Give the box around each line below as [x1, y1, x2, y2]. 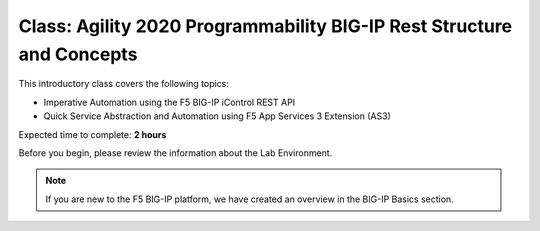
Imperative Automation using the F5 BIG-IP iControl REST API [43, 96, 296, 108]
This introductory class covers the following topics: [18, 78, 230, 90]
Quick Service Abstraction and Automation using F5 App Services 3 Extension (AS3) [43, 110, 392, 122]
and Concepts [18, 43, 138, 65]
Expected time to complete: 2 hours [18, 128, 167, 140]
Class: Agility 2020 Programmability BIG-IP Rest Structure [18, 15, 513, 37]
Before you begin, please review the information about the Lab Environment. [18, 146, 333, 159]
